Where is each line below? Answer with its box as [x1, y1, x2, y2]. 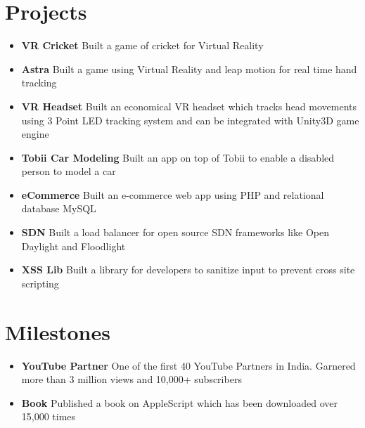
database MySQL [21, 201, 96, 216]
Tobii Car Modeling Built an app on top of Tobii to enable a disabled [21, 150, 335, 164]
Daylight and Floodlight [21, 238, 126, 253]
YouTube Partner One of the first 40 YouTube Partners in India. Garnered [21, 358, 356, 372]
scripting [21, 275, 59, 290]
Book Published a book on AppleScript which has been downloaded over [21, 395, 338, 410]
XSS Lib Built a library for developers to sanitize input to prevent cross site [21, 262, 355, 277]
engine [21, 127, 49, 141]
